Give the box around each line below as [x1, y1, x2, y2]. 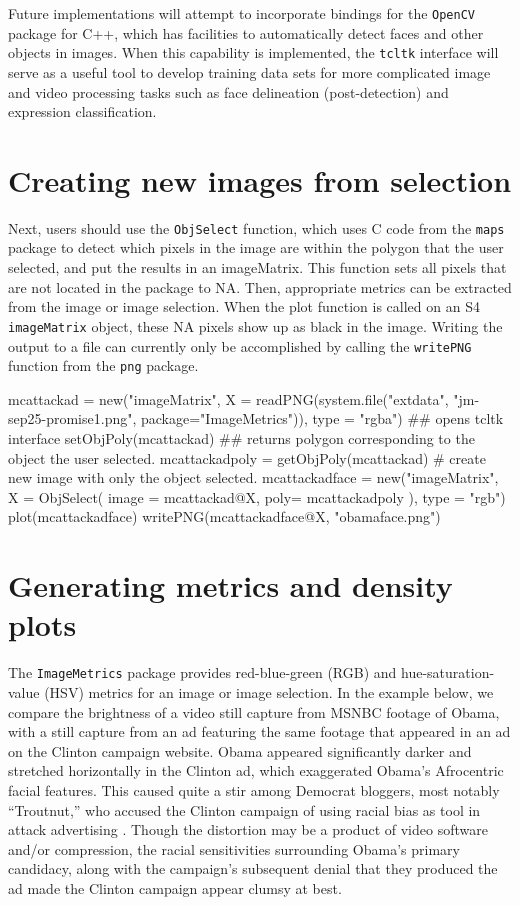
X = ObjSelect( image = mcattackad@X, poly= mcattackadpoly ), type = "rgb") [8, 486, 506, 507]
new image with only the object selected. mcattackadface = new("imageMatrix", [8, 467, 499, 488]
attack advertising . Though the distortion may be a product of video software [8, 819, 488, 840]
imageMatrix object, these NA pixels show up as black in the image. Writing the [8, 315, 503, 336]
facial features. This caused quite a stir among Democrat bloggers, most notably [8, 779, 500, 800]
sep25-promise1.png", [8, 408, 137, 429]
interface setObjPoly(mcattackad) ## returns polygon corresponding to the [8, 428, 475, 448]
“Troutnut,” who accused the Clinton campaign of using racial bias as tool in [8, 799, 481, 820]
